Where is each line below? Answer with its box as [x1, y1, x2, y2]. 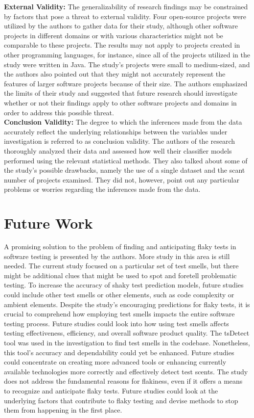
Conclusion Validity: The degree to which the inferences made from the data [4, 117, 242, 127]
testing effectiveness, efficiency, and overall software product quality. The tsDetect [4, 328, 250, 338]
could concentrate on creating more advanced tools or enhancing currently [4, 357, 227, 367]
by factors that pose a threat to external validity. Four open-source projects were [4, 11, 247, 21]
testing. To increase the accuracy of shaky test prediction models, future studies [4, 280, 244, 290]
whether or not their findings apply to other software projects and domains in [4, 97, 237, 107]
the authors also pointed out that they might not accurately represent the [4, 69, 226, 79]
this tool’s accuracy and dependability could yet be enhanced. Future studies [4, 347, 234, 357]
